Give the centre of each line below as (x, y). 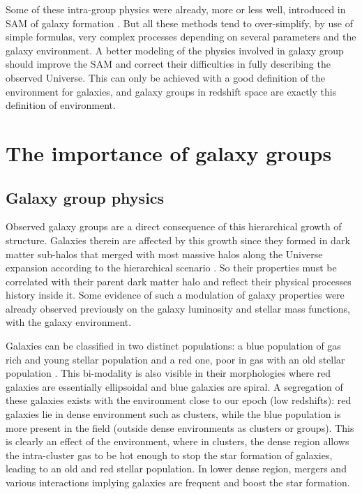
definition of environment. (61, 105)
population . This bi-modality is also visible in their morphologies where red (168, 373)
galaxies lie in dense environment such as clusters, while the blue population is (173, 414)
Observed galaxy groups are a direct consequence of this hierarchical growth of (174, 226)
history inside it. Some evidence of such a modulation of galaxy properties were (175, 295)
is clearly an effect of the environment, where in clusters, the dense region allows (178, 441)
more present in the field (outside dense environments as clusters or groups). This (180, 427)
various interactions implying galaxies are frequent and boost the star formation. (178, 482)
